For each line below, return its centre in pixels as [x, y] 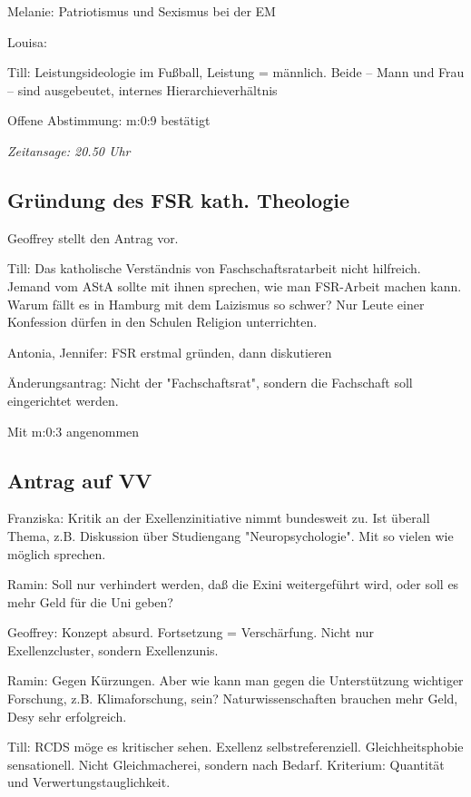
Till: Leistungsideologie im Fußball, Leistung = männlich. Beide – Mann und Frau [236, 72]
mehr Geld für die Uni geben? [90, 601]
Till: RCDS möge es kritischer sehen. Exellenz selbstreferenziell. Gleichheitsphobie [235, 747]
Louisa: [27, 41]
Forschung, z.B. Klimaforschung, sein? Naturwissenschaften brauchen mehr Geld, [233, 699]
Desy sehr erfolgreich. [67, 716]
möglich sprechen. [57, 553]
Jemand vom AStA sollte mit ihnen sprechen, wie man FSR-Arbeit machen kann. [235, 285]
